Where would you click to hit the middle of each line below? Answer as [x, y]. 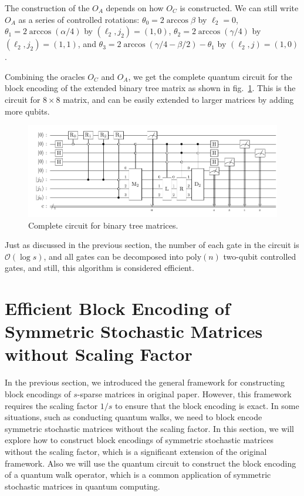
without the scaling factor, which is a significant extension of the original [136, 451]
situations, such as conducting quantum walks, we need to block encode [134, 417]
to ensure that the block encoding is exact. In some [207, 405]
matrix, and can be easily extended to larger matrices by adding [178, 99]
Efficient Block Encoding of [118, 308]
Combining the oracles [45, 76]
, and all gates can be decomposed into [114, 256]
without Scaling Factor [99, 354]
